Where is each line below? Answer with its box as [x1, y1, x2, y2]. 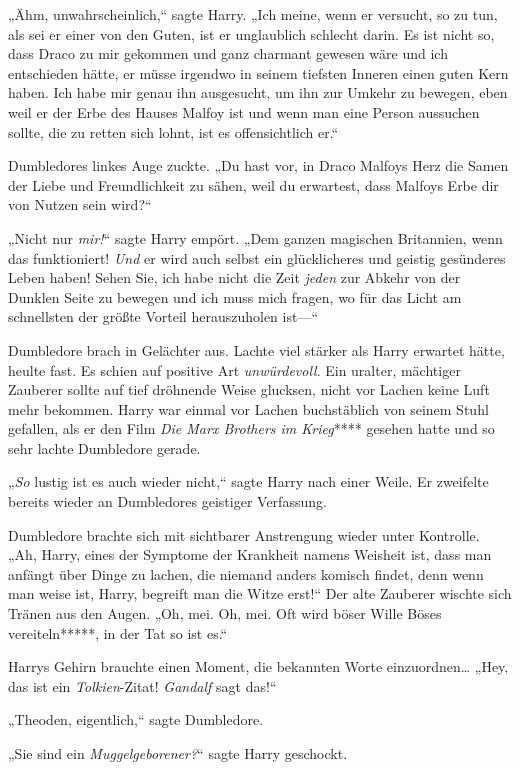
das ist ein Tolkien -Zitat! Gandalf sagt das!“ [8, 675, 277, 696]
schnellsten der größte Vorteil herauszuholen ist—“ [8, 306, 319, 327]
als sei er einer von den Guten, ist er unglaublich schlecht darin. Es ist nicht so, [8, 23, 495, 44]
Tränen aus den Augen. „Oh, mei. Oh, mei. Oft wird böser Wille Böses [8, 603, 442, 624]
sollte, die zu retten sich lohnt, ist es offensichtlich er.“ [8, 121, 339, 142]
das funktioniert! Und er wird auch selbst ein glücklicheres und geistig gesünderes [8, 247, 506, 268]
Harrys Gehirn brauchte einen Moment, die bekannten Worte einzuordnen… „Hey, [8, 656, 509, 677]
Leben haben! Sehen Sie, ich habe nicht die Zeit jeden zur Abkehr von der [8, 267, 461, 288]
